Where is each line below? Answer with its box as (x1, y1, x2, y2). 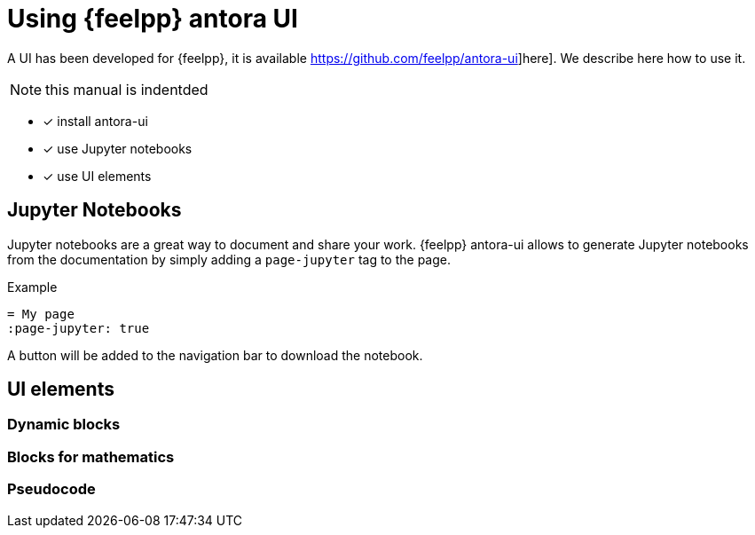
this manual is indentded (45, 80, 208, 98)
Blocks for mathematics (7, 447, 175, 466)
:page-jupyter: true (7, 320, 150, 335)
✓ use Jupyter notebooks (43, 140, 193, 156)
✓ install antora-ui (43, 113, 148, 129)
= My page (7, 306, 75, 321)
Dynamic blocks (7, 415, 121, 434)
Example (7, 279, 58, 295)
